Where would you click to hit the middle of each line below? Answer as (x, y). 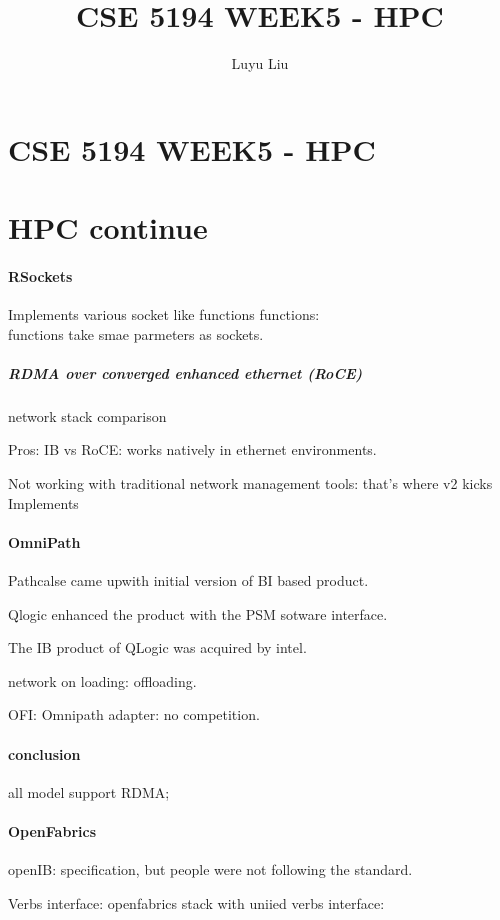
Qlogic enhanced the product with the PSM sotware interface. (198, 613)
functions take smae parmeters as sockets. (136, 333)
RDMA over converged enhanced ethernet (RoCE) (185, 372)
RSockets (40, 275)
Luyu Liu (260, 63)
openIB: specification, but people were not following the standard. (210, 869)
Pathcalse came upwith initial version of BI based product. (188, 580)
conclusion (44, 753)
